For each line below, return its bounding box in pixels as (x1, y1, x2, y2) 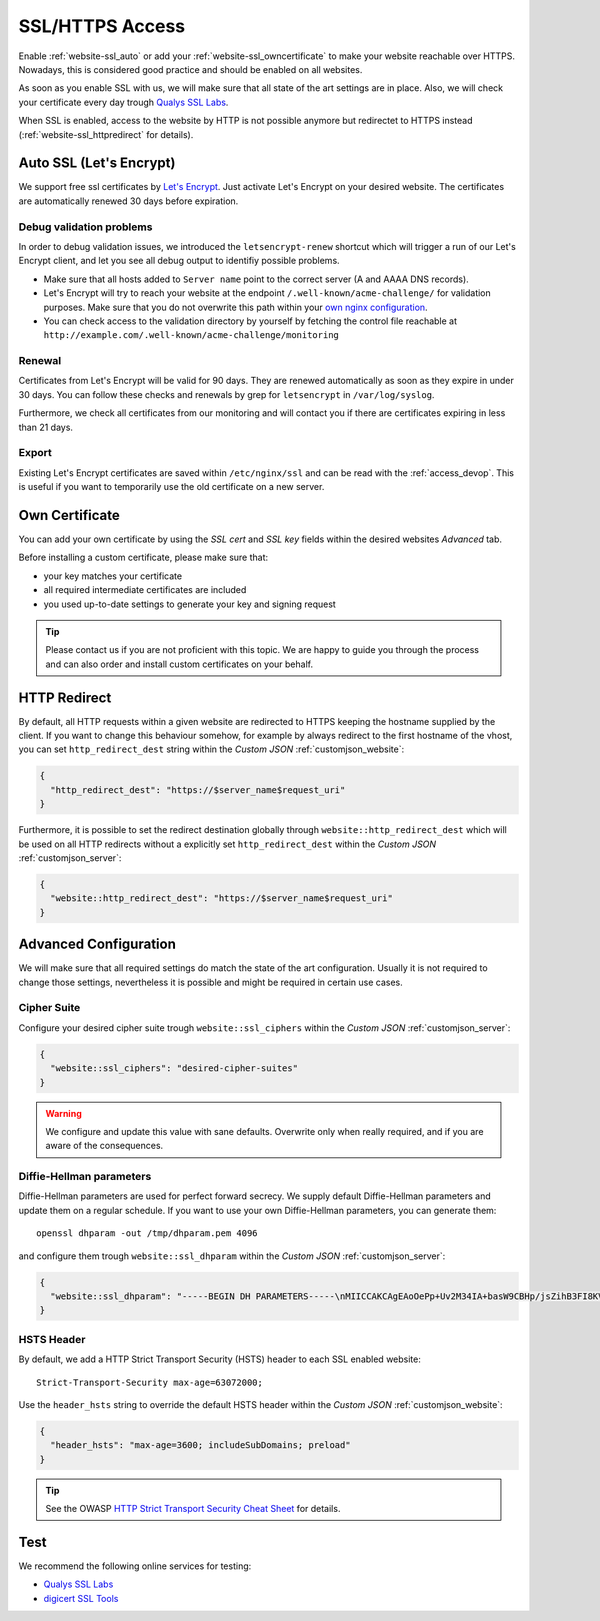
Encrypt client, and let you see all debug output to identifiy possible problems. (18, 255, 340, 267)
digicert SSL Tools (43, 1592, 119, 1604)
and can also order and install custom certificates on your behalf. (45, 658, 314, 670)
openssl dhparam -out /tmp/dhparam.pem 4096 (36, 1228, 259, 1239)
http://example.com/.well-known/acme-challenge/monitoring (43, 330, 340, 341)
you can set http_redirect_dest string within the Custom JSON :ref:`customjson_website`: (18, 743, 405, 755)
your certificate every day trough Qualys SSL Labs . (18, 96, 229, 108)
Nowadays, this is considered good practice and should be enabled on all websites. (18, 63, 363, 75)
